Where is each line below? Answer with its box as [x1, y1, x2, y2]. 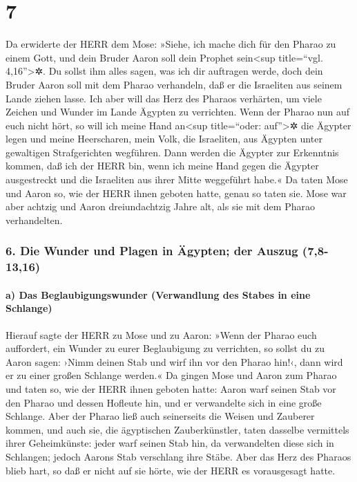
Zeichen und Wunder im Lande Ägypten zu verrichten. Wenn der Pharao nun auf [6, 104, 350, 119]
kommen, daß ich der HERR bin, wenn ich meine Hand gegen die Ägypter [6, 158, 319, 173]
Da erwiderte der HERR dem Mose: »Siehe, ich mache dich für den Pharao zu [6, 37, 336, 51]
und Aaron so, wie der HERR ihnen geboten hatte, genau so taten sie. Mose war [6, 185, 347, 200]
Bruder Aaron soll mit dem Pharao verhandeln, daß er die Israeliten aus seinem [6, 77, 342, 91]
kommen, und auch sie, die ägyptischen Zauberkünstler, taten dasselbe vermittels [6, 422, 349, 436]
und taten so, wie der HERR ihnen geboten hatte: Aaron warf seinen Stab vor [6, 381, 336, 396]
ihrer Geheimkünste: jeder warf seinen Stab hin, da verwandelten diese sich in [6, 436, 334, 450]
